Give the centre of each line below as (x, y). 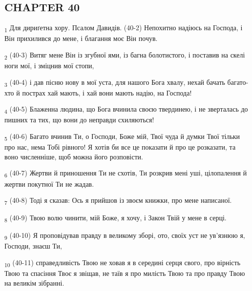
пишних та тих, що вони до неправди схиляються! (79, 120)
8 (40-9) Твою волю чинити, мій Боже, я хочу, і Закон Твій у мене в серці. (115, 218)
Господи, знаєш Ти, (33, 246)
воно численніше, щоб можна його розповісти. (74, 156)
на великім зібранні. (34, 282)
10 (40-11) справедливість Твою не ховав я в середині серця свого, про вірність (123, 263)
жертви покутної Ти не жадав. (49, 184)
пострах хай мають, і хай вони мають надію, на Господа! (107, 92)
